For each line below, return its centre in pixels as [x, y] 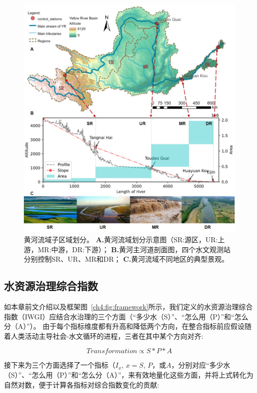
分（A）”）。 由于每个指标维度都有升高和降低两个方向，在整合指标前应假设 [124, 326]
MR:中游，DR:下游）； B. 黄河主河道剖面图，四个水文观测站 [134, 249]
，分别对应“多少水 [201, 365]
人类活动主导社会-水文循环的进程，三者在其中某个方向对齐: [107, 336]
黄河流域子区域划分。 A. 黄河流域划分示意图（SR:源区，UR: [121, 240]
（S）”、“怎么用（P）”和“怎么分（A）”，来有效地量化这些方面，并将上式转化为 [129, 374]
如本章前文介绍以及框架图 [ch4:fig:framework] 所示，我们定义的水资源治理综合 [128, 307]
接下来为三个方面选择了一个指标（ [60, 365]
